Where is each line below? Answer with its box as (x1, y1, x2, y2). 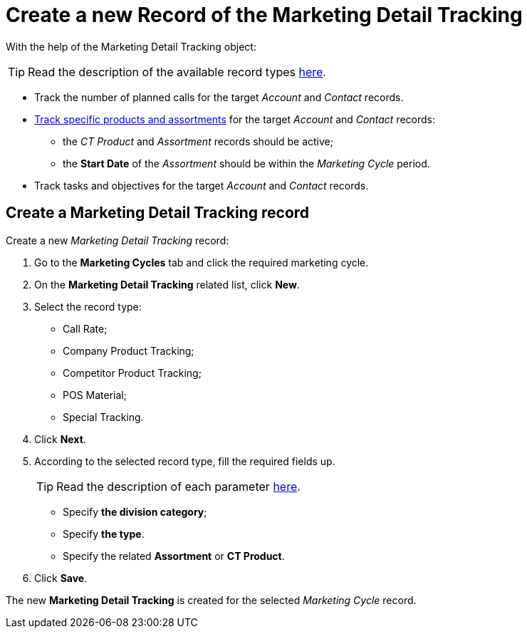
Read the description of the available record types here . (28, 64, 326, 79)
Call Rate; (63, 322, 108, 335)
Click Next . (34, 432, 86, 445)
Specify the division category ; (63, 505, 207, 518)
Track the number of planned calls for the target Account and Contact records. (34, 90, 404, 103)
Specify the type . (63, 527, 145, 540)
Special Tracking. (63, 410, 144, 423)
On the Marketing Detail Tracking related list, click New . (34, 278, 300, 291)
